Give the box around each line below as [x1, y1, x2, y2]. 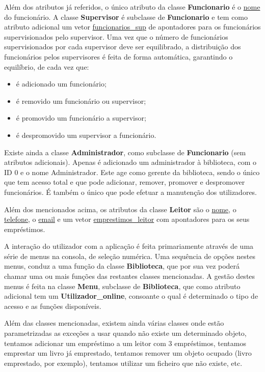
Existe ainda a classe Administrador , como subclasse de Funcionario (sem [4, 147, 246, 157]
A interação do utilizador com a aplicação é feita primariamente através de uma [4, 241, 254, 251]
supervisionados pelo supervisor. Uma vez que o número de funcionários [4, 31, 228, 42]
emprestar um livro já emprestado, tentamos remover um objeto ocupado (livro [4, 348, 252, 358]
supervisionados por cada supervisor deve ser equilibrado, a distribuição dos [4, 41, 241, 52]
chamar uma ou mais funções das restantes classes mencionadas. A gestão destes [4, 271, 255, 281]
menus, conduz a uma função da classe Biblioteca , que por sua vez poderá [4, 261, 240, 271]
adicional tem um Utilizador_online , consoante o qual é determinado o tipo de [4, 291, 258, 301]
